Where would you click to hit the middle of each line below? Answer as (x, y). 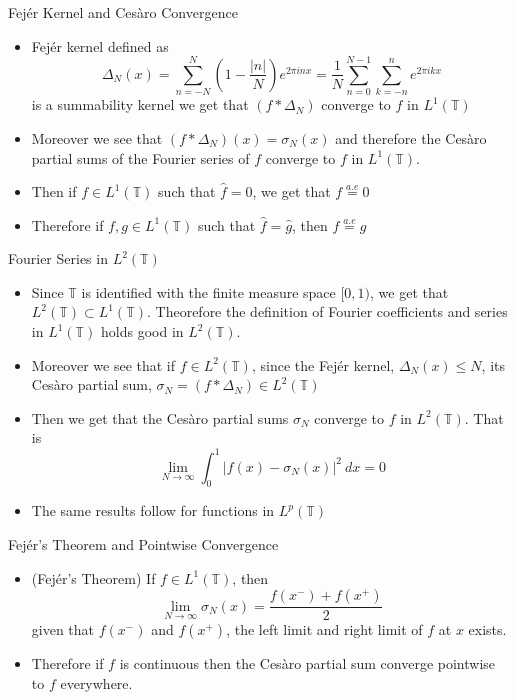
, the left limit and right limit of (324, 629)
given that (63, 629)
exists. (487, 629)
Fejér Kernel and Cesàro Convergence (123, 12)
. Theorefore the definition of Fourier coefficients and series (327, 311)
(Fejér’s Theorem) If (93, 577)
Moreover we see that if (103, 364)
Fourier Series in (58, 258)
